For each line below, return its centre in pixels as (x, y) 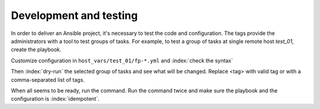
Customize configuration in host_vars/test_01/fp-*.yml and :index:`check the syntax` (122, 60)
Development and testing (74, 15)
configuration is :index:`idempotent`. (55, 99)
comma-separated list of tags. (48, 79)
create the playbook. (36, 50)
